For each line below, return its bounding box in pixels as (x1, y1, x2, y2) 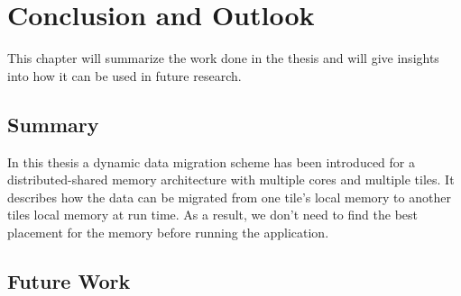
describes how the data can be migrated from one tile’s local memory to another (7, 187, 451, 206)
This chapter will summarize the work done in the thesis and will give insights (7, 49, 439, 67)
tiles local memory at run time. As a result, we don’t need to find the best (7, 205, 418, 224)
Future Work (7, 266, 131, 294)
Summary (7, 110, 99, 138)
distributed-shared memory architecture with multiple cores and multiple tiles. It (7, 170, 455, 189)
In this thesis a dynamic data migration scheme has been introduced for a (7, 152, 415, 171)
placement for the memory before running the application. (7, 222, 329, 241)
